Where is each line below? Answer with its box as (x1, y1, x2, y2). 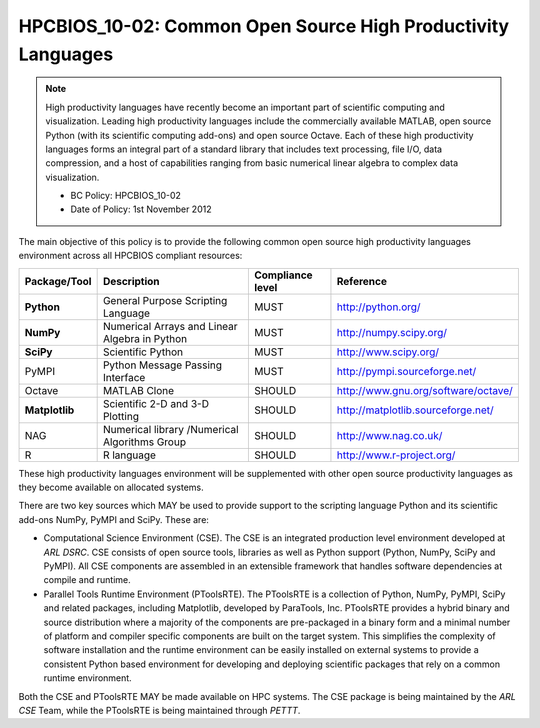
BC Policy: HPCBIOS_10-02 (70, 190, 182, 202)
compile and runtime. (43, 574, 132, 586)
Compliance (253, 268, 314, 282)
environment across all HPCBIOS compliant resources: (18, 250, 243, 262)
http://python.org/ (336, 300, 421, 314)
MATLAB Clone (102, 383, 175, 397)
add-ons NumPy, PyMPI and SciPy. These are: (18, 513, 210, 525)
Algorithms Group (102, 435, 187, 449)
